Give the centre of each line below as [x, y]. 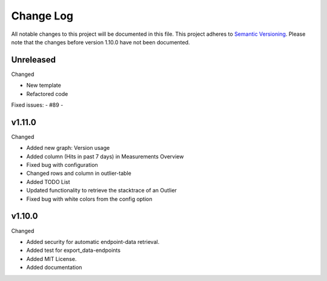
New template [44, 86]
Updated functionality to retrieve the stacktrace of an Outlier [101, 191]
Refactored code [47, 93]
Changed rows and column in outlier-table [79, 174]
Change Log [42, 16]
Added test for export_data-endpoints [74, 250]
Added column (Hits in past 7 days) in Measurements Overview [105, 156]
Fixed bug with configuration [62, 165]
